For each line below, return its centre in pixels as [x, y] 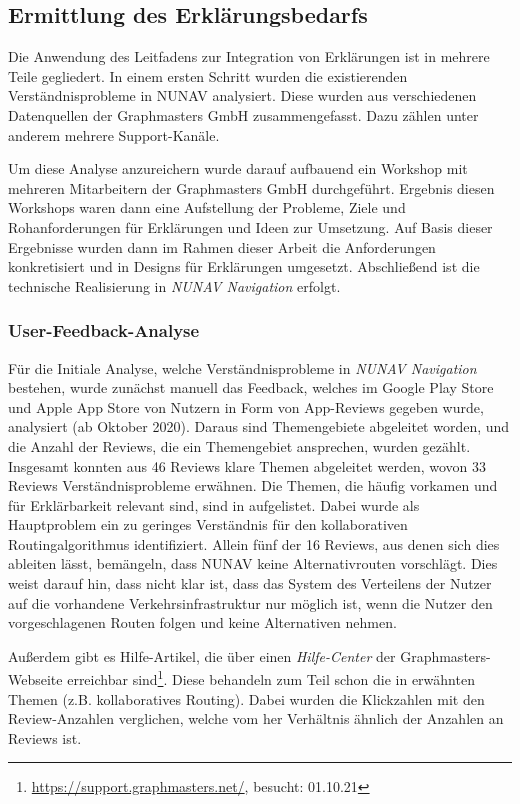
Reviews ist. [45, 737]
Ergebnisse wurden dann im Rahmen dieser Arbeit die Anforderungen [222, 246]
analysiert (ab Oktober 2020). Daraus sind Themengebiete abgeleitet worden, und [259, 426]
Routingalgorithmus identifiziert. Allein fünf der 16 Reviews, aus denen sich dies [254, 543]
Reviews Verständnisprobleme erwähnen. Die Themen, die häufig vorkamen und [253, 485]
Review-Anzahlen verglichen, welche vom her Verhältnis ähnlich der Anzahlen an [256, 718]
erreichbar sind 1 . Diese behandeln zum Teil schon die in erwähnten [271, 678]
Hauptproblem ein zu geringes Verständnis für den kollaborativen [208, 524]
